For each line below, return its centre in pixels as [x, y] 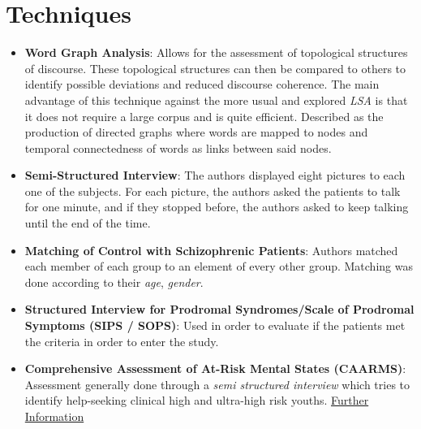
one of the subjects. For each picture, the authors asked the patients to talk [213, 191]
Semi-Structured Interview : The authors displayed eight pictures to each [215, 175]
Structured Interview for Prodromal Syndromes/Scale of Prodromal [219, 309]
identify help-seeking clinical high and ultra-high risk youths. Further [197, 400]
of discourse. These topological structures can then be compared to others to [215, 68]
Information [54, 416]
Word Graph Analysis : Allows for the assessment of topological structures [216, 52]
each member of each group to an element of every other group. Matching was [219, 266]
